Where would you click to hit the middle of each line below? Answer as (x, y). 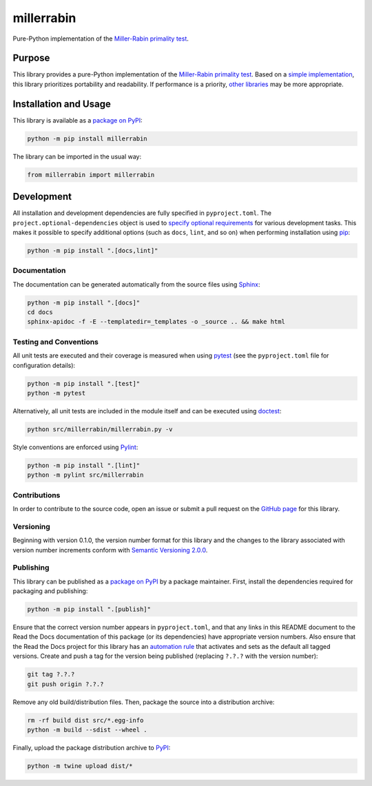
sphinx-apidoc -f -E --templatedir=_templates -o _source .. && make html (156, 322)
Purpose (31, 58)
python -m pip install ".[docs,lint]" (93, 250)
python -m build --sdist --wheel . (87, 730)
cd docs (40, 312)
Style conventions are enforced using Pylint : (75, 447)
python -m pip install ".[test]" (84, 383)
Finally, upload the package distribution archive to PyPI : (92, 747)
